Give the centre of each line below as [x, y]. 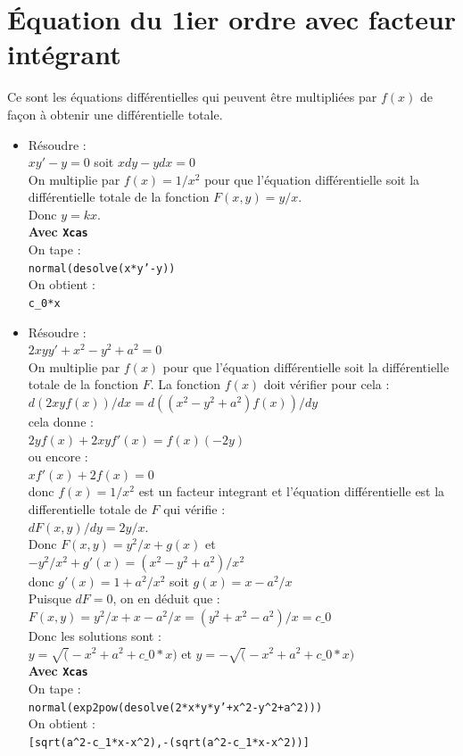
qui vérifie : [194, 508]
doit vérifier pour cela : [327, 384]
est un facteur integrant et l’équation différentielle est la [292, 491]
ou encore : [58, 457]
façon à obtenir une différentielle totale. [115, 114]
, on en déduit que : [166, 598]
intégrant [64, 54]
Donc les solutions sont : [95, 635]
